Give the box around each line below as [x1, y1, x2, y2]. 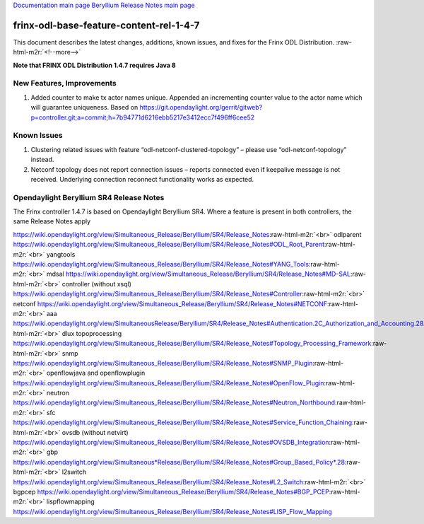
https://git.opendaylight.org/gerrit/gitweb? [139, 103, 263, 112]
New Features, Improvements [13, 78, 117, 88]
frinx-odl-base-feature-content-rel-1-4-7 [13, 19, 200, 31]
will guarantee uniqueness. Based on [30, 103, 139, 112]
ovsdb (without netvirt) [61, 428, 129, 436]
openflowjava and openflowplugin [46, 368, 146, 378]
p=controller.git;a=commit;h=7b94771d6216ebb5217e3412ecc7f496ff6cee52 [30, 113, 254, 122]
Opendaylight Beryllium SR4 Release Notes [13, 192, 165, 202]
